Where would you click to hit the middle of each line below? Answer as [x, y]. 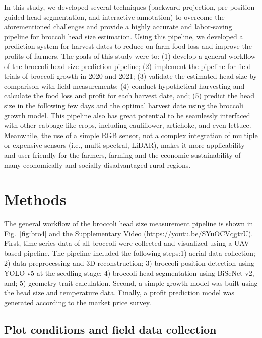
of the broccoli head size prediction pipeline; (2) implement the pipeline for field [128, 66]
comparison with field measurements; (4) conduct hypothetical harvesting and [124, 85]
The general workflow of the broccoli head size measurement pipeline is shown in [129, 223]
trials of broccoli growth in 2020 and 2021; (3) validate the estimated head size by [130, 76]
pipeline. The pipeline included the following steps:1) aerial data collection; [139, 253]
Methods [35, 199]
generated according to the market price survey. [78, 302]
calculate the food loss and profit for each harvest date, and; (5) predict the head [129, 95]
